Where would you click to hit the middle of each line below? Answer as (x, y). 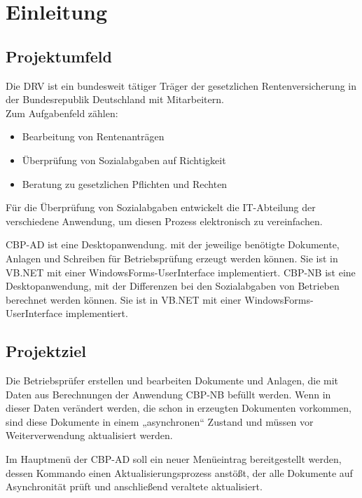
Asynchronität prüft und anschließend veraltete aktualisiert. (134, 486)
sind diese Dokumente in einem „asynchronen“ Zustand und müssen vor (160, 421)
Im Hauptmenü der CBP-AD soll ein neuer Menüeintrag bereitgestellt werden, (174, 459)
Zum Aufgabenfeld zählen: (62, 113)
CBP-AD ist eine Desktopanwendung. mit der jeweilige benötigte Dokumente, (173, 244)
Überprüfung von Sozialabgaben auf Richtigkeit (124, 160)
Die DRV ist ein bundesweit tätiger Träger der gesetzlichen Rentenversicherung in (181, 85)
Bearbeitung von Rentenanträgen (93, 136)
